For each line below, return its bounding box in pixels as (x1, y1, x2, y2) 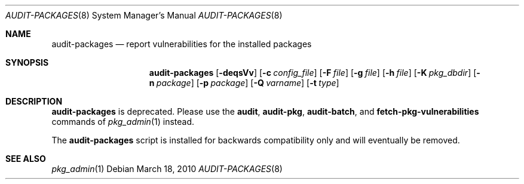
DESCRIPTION (5, 96, 63, 106)
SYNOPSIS (5, 57, 49, 68)
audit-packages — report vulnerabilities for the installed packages (51, 39, 312, 49)
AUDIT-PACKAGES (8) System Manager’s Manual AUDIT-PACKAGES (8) (5, 10, 283, 20)
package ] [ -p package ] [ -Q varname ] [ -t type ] (156, 78, 339, 88)
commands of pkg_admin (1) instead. (51, 116, 195, 127)
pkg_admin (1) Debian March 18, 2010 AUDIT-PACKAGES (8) (51, 164, 283, 174)
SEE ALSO (5, 154, 46, 164)
